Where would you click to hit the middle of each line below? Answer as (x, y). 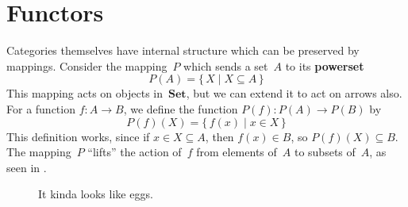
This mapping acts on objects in (85, 93)
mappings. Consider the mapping (87, 65)
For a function (41, 108)
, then (219, 136)
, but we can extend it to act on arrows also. (294, 93)
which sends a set (226, 65)
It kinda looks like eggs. (96, 194)
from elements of (237, 152)
